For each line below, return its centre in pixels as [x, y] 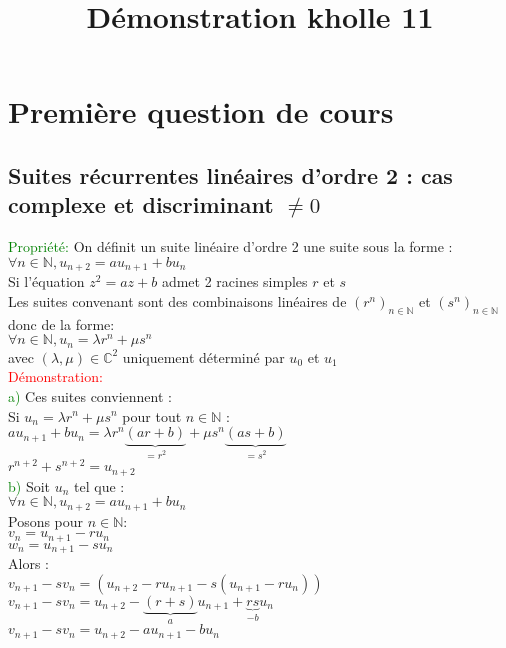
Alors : [28, 563]
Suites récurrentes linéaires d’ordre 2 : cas [230, 174]
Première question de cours [201, 111]
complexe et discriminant [141, 204]
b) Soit [29, 485]
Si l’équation [46, 281]
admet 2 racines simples [234, 281]
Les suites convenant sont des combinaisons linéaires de [177, 300]
